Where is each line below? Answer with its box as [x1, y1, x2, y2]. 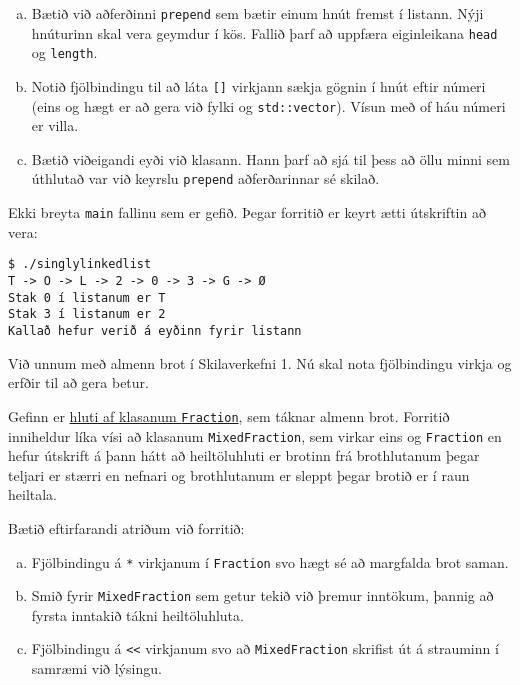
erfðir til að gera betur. [8, 372, 149, 393]
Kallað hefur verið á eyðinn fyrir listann [8, 324, 302, 338]
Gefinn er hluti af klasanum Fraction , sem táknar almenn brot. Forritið [8, 405, 450, 426]
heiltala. [8, 484, 58, 505]
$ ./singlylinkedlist [8, 257, 152, 272]
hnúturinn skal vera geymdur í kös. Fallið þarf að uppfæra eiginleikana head [31, 22, 498, 43]
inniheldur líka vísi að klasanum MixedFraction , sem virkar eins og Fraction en [8, 425, 502, 446]
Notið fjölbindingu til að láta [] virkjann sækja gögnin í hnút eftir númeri [31, 75, 486, 96]
